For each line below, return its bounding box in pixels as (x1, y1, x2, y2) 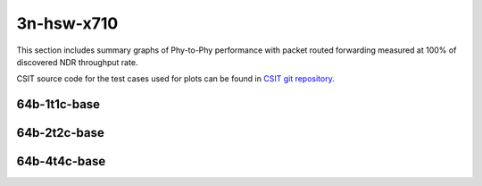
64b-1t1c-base (16, 97, 101, 112)
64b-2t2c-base (16, 125, 104, 140)
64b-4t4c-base (16, 154, 106, 169)
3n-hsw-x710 (16, 13, 119, 33)
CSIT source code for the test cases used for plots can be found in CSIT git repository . (16, 73, 335, 84)
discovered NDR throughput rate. (16, 56, 138, 67)
